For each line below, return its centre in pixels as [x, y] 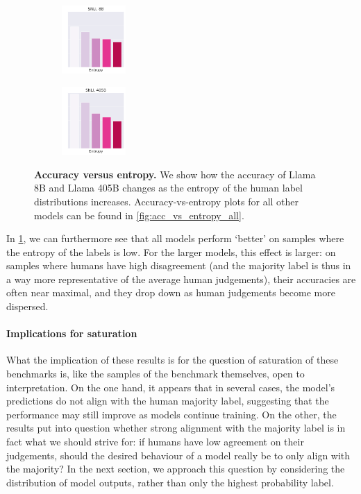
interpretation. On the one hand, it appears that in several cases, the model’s [171, 387]
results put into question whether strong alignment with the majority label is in [176, 428]
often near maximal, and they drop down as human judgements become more [171, 292]
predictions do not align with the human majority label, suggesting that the [168, 401]
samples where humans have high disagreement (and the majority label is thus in [179, 265]
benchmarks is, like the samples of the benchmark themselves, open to [156, 374]
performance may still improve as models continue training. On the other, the [171, 414]
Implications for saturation [72, 333]
